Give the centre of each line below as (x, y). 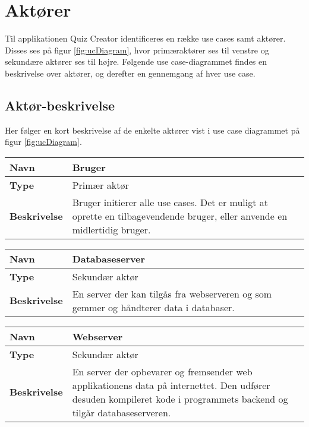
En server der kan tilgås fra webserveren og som (172, 293)
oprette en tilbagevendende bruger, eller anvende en (180, 216)
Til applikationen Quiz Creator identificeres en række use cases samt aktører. (145, 38)
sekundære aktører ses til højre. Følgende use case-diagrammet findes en (136, 61)
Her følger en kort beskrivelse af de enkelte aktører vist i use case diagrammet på (152, 130)
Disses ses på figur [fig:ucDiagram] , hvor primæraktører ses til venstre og (137, 50)
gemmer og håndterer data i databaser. (153, 307)
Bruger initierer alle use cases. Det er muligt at (170, 202)
